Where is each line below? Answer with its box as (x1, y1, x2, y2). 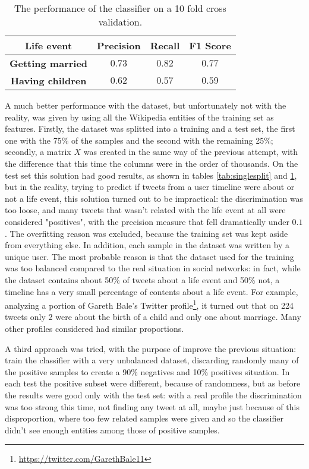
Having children (10, 74, 87, 87)
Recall (150, 39, 180, 52)
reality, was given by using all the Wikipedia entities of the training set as (5, 110, 274, 123)
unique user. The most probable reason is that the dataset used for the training (5, 250, 294, 262)
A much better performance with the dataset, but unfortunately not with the (5, 99, 286, 111)
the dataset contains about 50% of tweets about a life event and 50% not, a (5, 273, 280, 286)
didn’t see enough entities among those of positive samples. (5, 423, 220, 436)
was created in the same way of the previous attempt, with (83, 145, 298, 158)
